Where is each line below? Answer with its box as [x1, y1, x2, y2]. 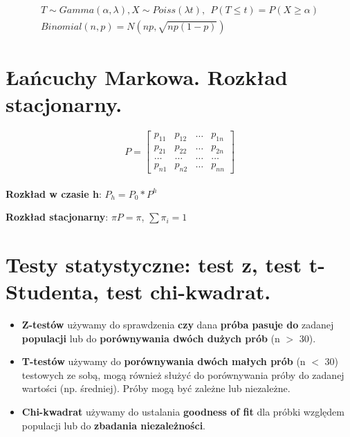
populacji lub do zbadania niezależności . [21, 418, 206, 432]
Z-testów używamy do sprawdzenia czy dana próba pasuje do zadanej [21, 317, 334, 331]
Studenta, [6, 277, 100, 306]
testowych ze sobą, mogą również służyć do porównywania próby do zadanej [21, 367, 344, 382]
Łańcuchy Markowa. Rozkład [6, 63, 288, 91]
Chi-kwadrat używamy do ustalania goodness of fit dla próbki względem [21, 404, 344, 418]
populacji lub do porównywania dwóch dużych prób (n [21, 331, 280, 345]
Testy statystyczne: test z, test [6, 250, 302, 278]
